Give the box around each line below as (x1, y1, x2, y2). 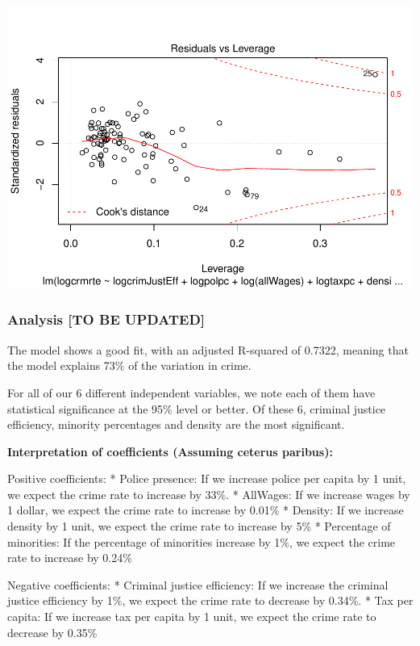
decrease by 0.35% (7, 623, 98, 640)
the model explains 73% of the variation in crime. (7, 357, 252, 374)
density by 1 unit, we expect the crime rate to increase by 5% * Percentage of (7, 518, 391, 535)
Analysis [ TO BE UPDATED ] (7, 309, 206, 329)
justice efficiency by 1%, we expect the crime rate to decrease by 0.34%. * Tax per (7, 592, 414, 609)
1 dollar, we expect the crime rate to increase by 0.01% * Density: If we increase (7, 501, 404, 518)
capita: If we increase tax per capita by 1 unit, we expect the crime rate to (7, 608, 376, 625)
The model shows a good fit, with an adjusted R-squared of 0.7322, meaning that (7, 341, 409, 358)
